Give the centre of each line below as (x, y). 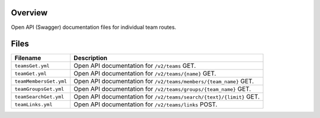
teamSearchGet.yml (39, 96)
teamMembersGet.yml (41, 81)
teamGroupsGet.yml (39, 89)
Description (91, 58)
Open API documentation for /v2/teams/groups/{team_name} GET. (162, 89)
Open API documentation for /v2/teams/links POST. (145, 104)
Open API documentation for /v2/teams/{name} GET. (145, 74)
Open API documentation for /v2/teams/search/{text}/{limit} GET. (167, 97)
